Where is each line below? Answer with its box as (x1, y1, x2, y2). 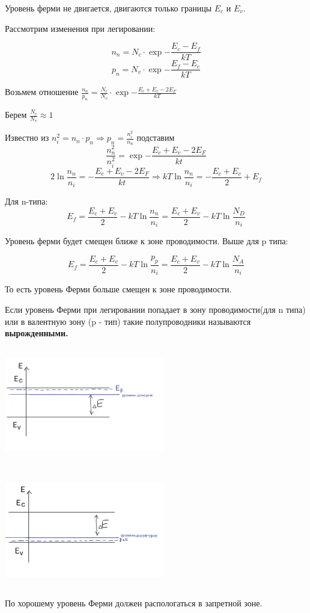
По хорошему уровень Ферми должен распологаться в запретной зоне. (5, 596, 263, 609)
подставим (136, 131, 175, 144)
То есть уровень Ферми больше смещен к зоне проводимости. (5, 283, 232, 295)
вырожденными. (5, 327, 68, 339)
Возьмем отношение (5, 85, 79, 98)
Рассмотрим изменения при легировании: (5, 22, 156, 34)
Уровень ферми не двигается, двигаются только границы (5, 2, 212, 14)
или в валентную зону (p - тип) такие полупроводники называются (5, 315, 251, 327)
